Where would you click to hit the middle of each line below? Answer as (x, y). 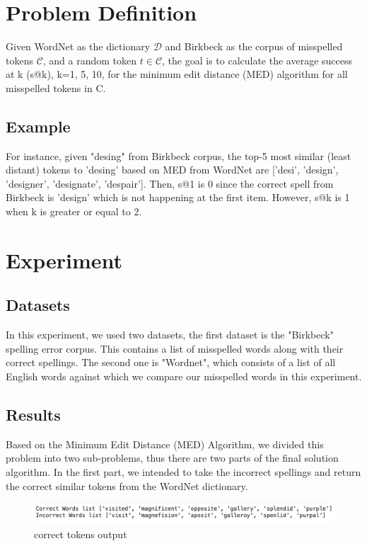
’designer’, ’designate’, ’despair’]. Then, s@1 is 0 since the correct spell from (170, 183)
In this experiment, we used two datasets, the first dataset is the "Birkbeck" (170, 335)
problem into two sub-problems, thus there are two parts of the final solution (172, 458)
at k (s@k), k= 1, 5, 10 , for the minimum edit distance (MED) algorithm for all (177, 74)
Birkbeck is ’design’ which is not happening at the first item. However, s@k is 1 (178, 197)
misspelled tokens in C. (56, 87)
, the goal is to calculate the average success (257, 60)
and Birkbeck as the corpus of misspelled (254, 46)
